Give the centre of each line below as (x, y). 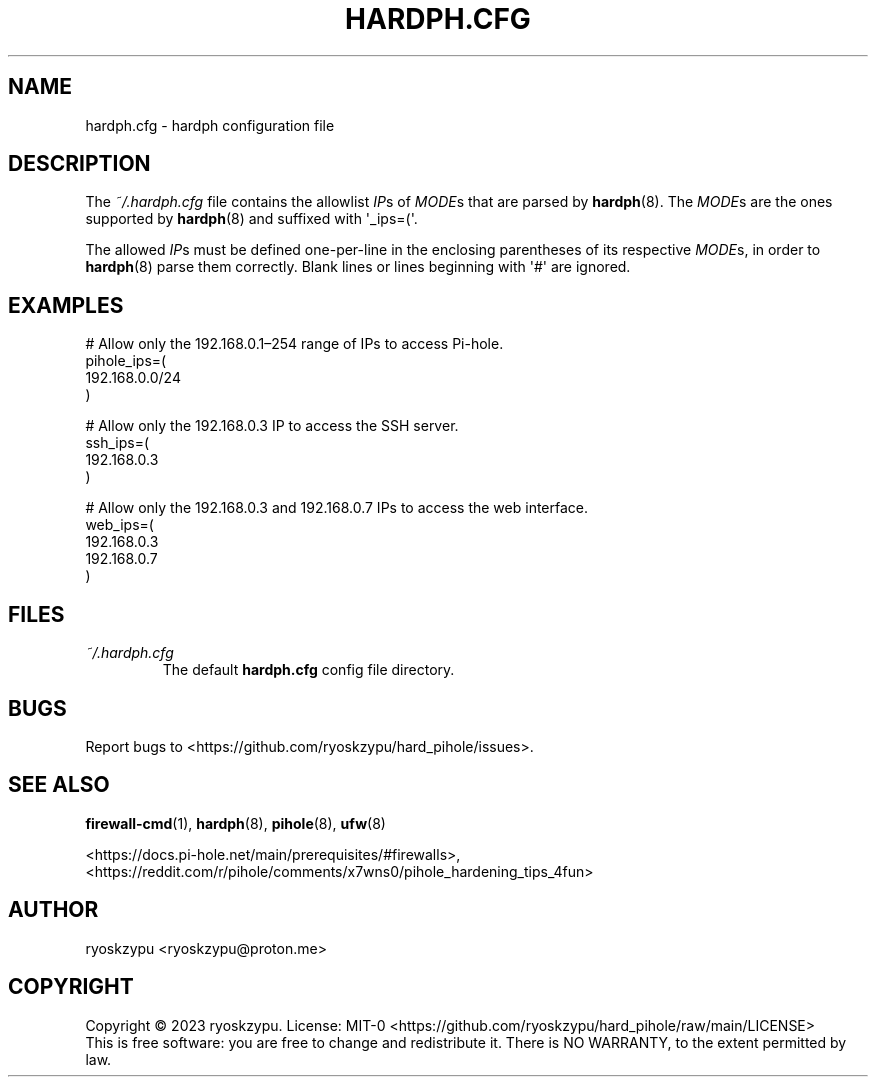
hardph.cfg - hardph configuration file (210, 125)
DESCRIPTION (79, 164)
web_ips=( (119, 525)
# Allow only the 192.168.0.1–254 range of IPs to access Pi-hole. (294, 344)
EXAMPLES (66, 305)
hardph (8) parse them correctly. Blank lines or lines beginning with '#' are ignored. (358, 267)
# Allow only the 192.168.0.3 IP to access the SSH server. (272, 426)
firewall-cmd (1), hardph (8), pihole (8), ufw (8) (235, 823)
